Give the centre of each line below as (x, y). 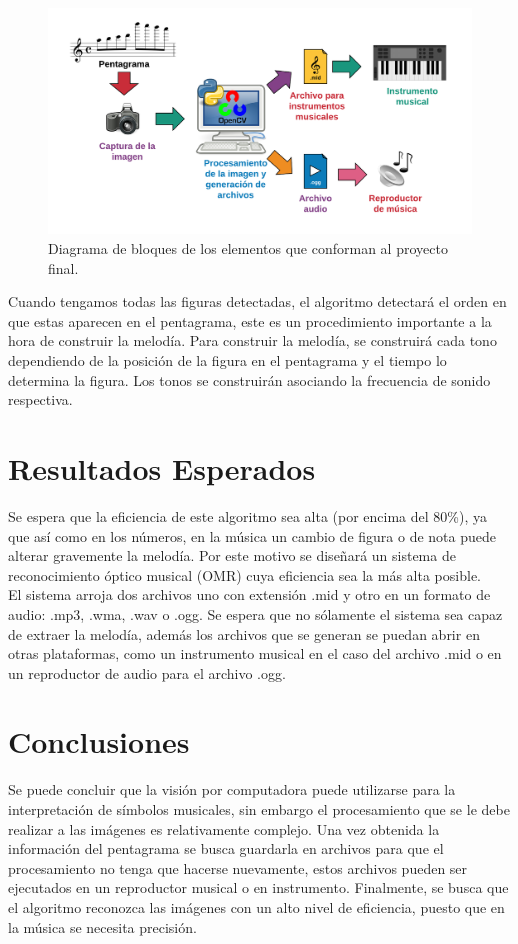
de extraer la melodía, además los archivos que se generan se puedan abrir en (244, 633)
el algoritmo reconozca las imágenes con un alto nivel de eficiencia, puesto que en (256, 906)
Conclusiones (99, 741)
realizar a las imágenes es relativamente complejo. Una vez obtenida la (224, 828)
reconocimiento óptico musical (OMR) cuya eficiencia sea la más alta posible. (244, 574)
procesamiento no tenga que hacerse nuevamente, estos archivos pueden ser (238, 867)
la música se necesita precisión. (102, 926)
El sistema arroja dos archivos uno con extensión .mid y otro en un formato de (249, 594)
